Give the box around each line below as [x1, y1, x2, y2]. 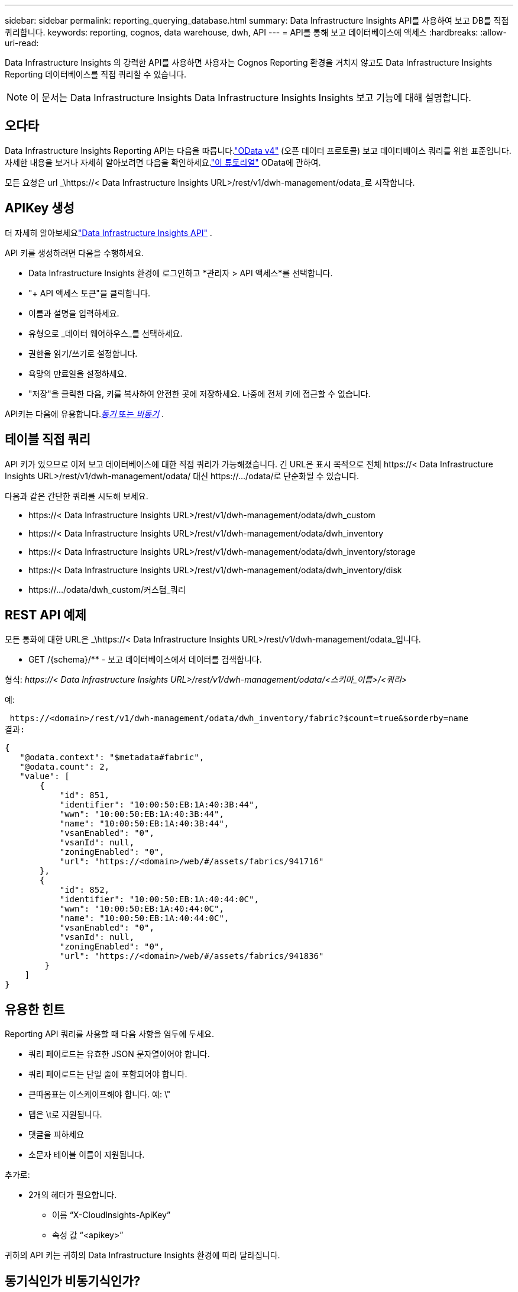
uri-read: [5, 38, 39, 48]
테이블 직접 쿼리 [5, 432, 91, 447]
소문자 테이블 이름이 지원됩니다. [28, 1149, 145, 1160]
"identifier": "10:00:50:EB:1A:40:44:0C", [59, 894, 259, 905]
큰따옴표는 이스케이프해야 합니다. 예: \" [28, 1089, 171, 1100]
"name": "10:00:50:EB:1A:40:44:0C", [59, 913, 229, 923]
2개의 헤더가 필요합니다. [28, 1190, 117, 1200]
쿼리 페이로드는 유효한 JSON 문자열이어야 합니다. [28, 1049, 210, 1060]
